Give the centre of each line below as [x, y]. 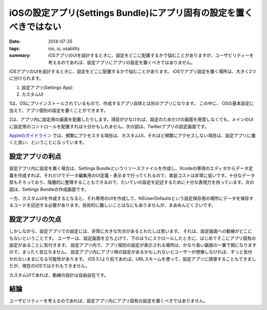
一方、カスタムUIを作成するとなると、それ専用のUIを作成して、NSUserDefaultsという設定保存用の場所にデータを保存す [132, 198]
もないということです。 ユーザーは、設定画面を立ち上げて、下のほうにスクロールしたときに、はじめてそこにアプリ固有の [133, 238]
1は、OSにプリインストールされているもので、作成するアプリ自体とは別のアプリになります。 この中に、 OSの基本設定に [132, 103]
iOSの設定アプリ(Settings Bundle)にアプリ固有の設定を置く [131, 13]
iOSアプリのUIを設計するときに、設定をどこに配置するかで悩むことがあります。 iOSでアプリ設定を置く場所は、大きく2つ [133, 71]
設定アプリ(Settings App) [47, 87]
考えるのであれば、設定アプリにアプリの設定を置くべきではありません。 [122, 62]
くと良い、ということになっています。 [48, 142]
